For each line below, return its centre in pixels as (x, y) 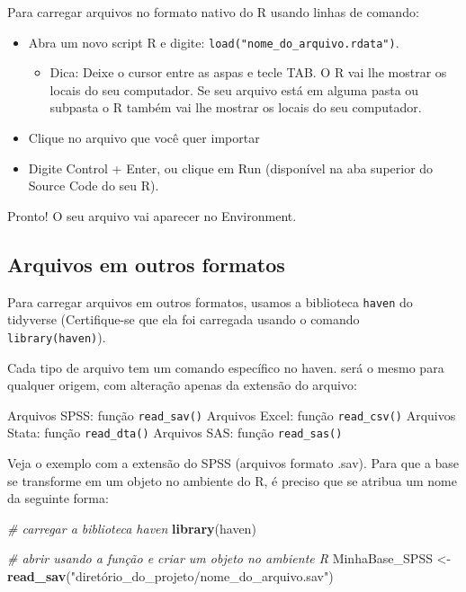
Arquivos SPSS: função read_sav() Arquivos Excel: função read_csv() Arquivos (232, 415)
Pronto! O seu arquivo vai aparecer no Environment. (152, 215)
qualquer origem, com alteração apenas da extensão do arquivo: (182, 385)
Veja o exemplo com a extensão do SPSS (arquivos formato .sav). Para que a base (233, 463)
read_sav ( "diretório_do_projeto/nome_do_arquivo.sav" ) (170, 575)
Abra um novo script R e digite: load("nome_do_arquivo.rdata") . (214, 42)
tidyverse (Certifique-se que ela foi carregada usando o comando (184, 319)
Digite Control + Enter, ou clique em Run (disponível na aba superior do (231, 168)
